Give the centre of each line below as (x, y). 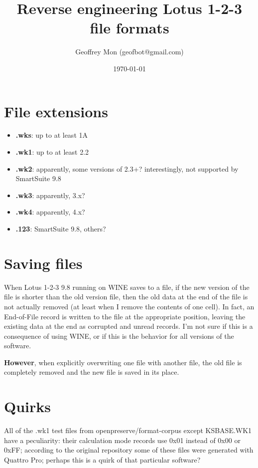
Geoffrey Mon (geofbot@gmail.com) (129, 52)
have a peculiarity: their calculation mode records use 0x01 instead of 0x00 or (122, 440)
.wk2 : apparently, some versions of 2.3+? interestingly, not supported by (127, 168)
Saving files (43, 263)
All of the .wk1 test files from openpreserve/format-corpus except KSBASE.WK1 (128, 430)
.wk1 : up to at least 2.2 (52, 152)
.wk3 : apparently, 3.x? (50, 195)
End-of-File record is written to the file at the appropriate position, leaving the (125, 316)
